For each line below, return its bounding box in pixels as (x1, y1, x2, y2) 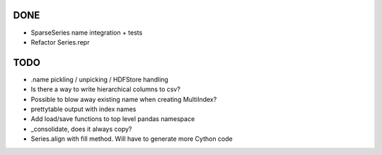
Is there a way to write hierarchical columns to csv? (30, 85, 180, 93)
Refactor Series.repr (30, 38, 90, 46)
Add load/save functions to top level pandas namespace (30, 115, 195, 123)
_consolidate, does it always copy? (30, 125, 132, 133)
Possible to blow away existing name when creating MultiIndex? (30, 95, 217, 103)
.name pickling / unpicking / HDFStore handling (30, 75, 169, 84)
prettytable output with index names (30, 105, 137, 113)
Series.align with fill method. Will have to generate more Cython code (30, 134, 233, 143)
